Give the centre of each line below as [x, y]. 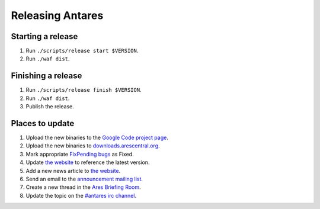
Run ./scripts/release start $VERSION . [82, 51]
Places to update [43, 123]
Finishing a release [47, 76]
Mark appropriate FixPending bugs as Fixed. [80, 154]
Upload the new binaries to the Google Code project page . [97, 138]
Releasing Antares [57, 15]
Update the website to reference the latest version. [88, 162]
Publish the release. [50, 107]
